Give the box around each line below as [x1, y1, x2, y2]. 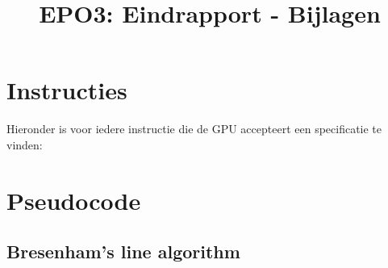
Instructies [6, 73, 127, 107]
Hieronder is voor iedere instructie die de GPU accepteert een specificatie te [6, 120, 382, 137]
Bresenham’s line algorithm [6, 239, 240, 264]
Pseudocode [6, 183, 141, 216]
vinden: [6, 136, 43, 153]
